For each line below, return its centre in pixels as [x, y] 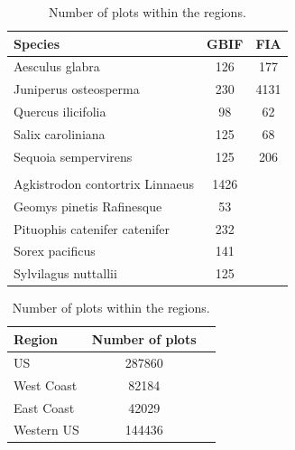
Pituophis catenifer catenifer [92, 228]
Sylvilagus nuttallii [65, 273]
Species [37, 43]
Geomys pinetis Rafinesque [88, 206]
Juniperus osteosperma [77, 89]
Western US [46, 430]
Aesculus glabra [57, 66]
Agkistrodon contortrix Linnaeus [104, 183]
